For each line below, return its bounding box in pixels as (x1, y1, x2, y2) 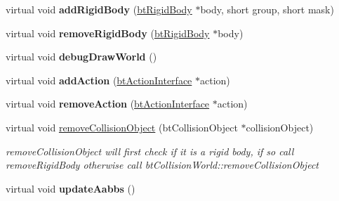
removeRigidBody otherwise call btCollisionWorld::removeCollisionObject (6, 157, 319, 172)
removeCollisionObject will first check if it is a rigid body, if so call (6, 143, 294, 158)
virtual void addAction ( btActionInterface (6, 72, 192, 87)
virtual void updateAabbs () (6, 181, 135, 195)
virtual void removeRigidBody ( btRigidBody (6, 25, 210, 40)
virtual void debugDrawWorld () (6, 49, 157, 64)
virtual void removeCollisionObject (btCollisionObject (6, 119, 238, 134)
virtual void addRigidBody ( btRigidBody (6, 2, 192, 16)
